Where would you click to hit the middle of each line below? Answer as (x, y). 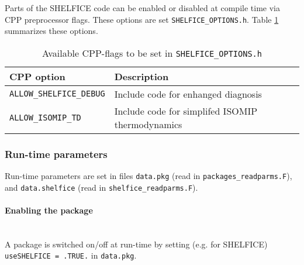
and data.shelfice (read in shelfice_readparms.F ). (101, 187)
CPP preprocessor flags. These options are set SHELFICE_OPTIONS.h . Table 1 (142, 19)
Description (141, 76)
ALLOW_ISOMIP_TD (45, 117)
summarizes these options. (51, 31)
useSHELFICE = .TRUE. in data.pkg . (71, 255)
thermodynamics (148, 124)
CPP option (37, 76)
